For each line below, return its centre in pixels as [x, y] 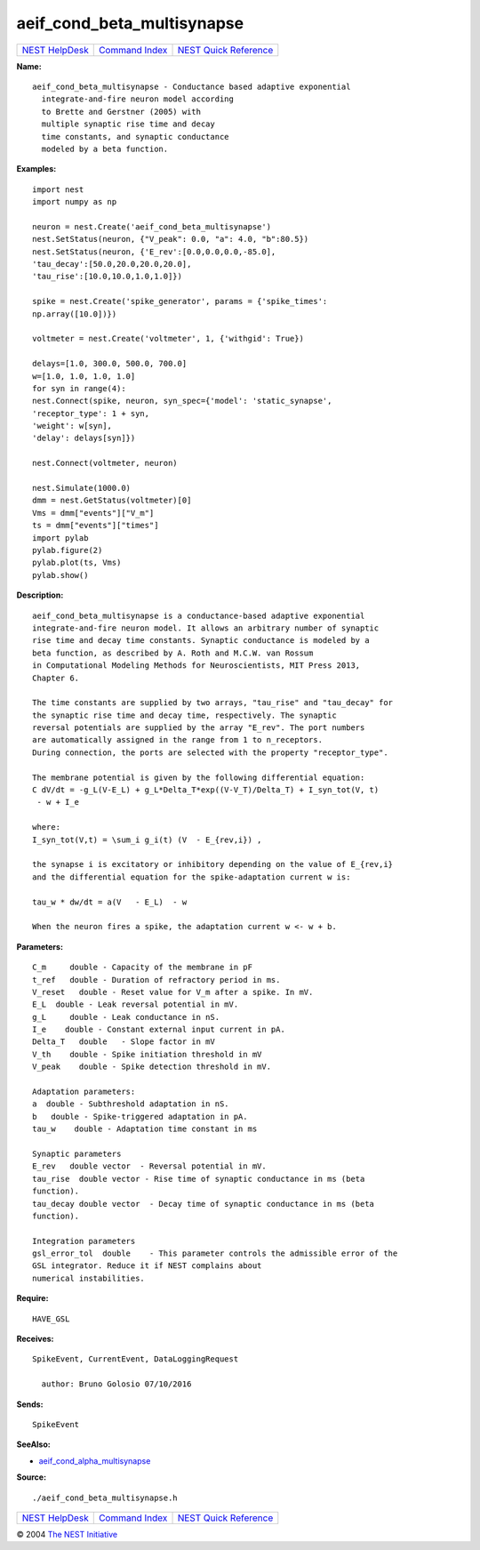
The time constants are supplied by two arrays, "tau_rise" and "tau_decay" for [213, 703]
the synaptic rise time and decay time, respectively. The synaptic [184, 715]
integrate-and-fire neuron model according [138, 99]
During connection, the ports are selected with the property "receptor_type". [210, 752]
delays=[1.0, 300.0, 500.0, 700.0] [110, 364]
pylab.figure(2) [68, 550]
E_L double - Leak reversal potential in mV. [136, 1004]
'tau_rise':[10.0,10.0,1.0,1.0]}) [107, 277]
